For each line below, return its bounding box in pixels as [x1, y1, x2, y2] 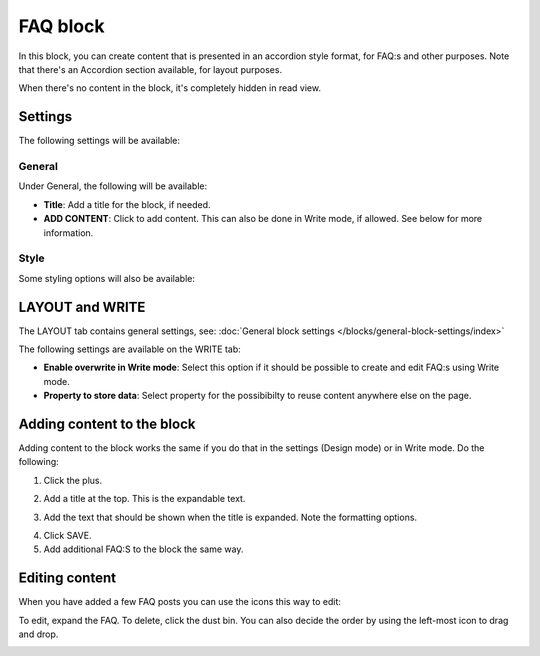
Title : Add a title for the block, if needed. [43, 198, 211, 210]
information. [43, 226, 94, 239]
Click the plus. [43, 474, 103, 486]
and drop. [18, 628, 59, 640]
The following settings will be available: [18, 135, 180, 147]
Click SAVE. [43, 530, 92, 542]
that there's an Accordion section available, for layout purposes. [18, 63, 283, 75]
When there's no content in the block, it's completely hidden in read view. [18, 82, 322, 94]
